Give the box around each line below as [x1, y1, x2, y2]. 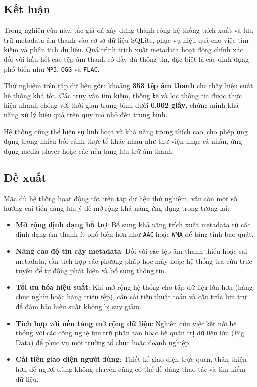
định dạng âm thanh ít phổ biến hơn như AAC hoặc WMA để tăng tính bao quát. [15, 229, 254, 239]
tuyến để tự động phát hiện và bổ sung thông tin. [15, 265, 167, 276]
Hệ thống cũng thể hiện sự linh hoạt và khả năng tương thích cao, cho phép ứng [4, 126, 248, 136]
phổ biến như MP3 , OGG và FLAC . [4, 63, 100, 74]
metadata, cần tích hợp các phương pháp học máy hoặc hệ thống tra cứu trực [15, 255, 252, 266]
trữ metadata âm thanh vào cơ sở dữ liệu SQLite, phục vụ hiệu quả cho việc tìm [4, 34, 249, 45]
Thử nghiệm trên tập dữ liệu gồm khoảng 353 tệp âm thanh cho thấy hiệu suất [4, 80, 253, 91]
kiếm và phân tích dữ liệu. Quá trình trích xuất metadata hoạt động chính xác [4, 44, 243, 55]
